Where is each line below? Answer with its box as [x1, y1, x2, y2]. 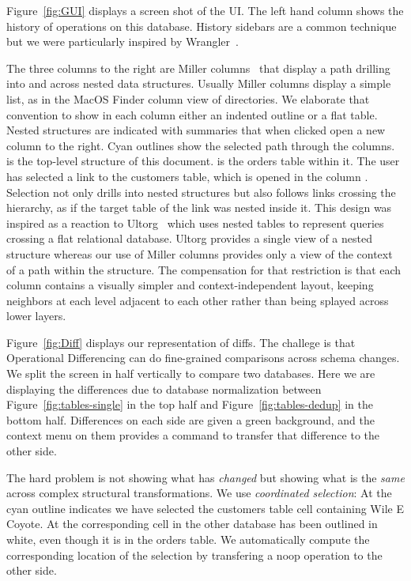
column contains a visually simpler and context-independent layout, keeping [6, 277, 374, 293]
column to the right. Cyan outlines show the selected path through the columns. [6, 137, 395, 153]
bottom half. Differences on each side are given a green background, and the [6, 411, 375, 428]
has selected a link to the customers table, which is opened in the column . [6, 168, 368, 184]
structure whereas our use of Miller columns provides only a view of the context [6, 245, 393, 262]
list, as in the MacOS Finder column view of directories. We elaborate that [6, 90, 370, 107]
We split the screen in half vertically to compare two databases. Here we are [6, 365, 375, 382]
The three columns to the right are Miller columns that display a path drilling [6, 59, 390, 76]
